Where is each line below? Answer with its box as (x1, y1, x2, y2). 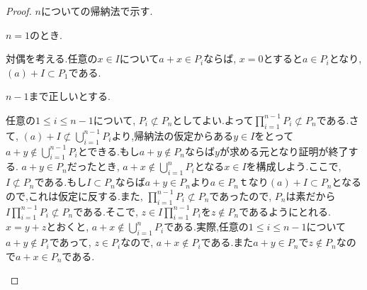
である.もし (34, 174, 87, 189)
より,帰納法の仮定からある (111, 128, 234, 143)
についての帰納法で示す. (40, 4, 153, 18)
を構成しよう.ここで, (246, 159, 341, 174)
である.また (201, 235, 254, 250)
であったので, (209, 188, 272, 203)
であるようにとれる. (239, 203, 332, 218)
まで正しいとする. (28, 89, 111, 104)
